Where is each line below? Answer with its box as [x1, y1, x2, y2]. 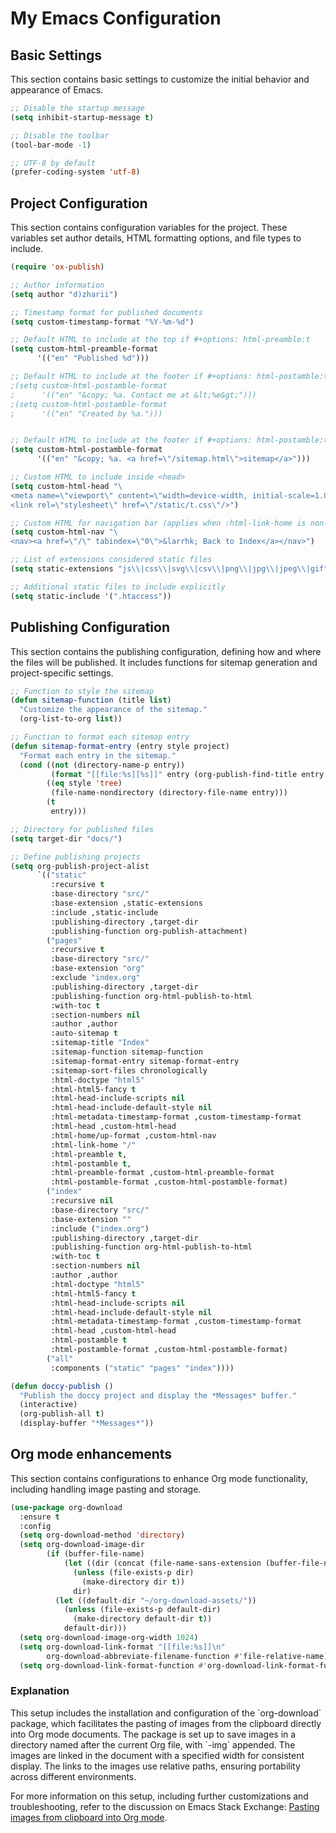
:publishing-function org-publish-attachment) [50, 926, 248, 936]
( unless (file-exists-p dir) [73, 1567, 195, 1577]
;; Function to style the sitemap [10, 686, 155, 696]
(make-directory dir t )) [81, 1577, 186, 1587]
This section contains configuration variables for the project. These [10, 222, 288, 234]
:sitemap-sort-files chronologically [50, 1065, 208, 1076]
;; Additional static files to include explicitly [10, 582, 226, 592]
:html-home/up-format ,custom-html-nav [50, 1130, 217, 1141]
